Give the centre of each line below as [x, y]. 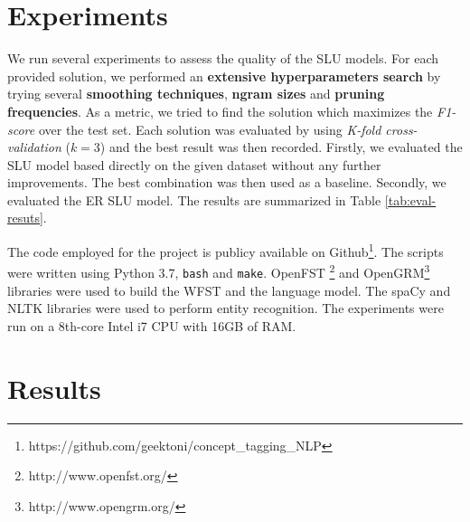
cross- [401, 129]
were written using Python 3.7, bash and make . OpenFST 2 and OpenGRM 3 [219, 271]
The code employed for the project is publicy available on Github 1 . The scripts [226, 250]
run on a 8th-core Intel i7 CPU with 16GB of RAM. [152, 325]
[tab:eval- [410, 199]
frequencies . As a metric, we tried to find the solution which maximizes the [220, 111]
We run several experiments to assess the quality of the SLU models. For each [223, 58]
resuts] [25, 218]
